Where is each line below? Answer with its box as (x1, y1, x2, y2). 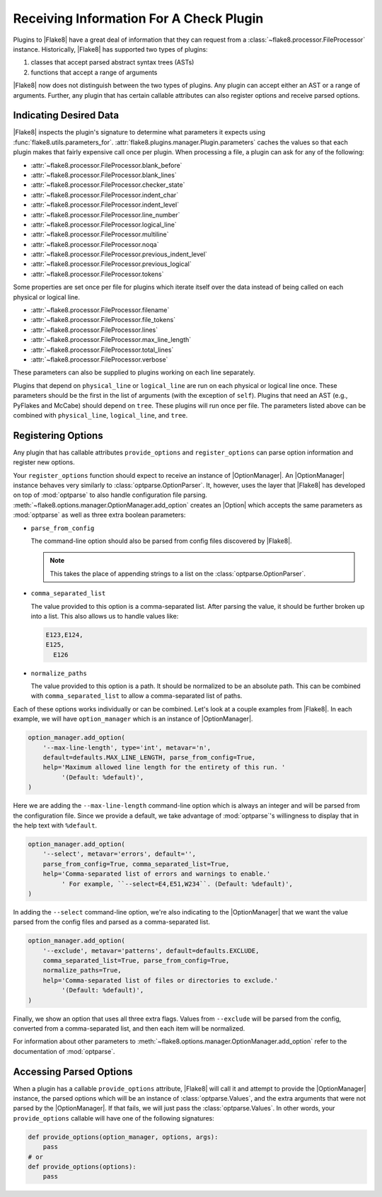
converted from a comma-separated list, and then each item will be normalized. (13, 1024, 245, 1033)
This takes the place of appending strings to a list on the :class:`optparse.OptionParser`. (50, 569, 306, 578)
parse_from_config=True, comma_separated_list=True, (42, 860, 230, 868)
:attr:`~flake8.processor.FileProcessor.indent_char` (30, 190, 179, 199)
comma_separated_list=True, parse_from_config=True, (42, 956, 230, 965)
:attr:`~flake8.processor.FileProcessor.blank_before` (30, 161, 183, 169)
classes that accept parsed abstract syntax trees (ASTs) (30, 58, 195, 67)
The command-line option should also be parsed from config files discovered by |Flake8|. (30, 537, 293, 545)
